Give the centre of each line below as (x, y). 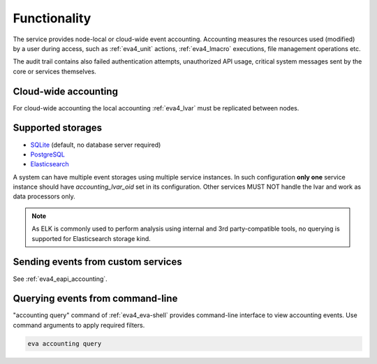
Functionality (52, 18)
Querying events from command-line (95, 299)
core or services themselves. (55, 71)
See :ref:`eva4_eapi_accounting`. (60, 279)
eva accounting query (65, 343)
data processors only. (44, 196)
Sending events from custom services (97, 262)
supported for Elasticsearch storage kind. (91, 238)
